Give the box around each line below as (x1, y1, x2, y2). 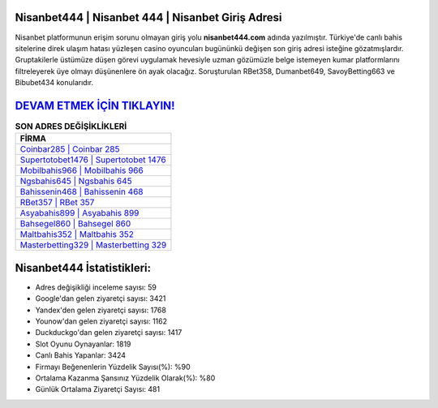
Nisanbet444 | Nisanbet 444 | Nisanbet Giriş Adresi (15, 11, 282, 24)
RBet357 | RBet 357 (19, 197, 95, 208)
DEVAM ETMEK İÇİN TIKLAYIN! (15, 98, 175, 113)
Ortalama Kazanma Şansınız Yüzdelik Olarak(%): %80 (35, 373, 216, 383)
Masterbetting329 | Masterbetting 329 (19, 239, 167, 251)
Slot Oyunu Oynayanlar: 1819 (35, 339, 131, 349)
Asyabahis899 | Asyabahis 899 (19, 208, 140, 219)
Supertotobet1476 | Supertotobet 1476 (19, 154, 166, 165)
